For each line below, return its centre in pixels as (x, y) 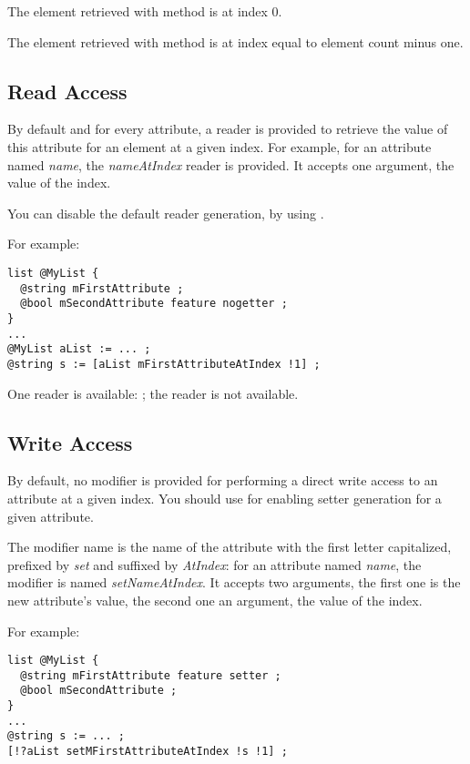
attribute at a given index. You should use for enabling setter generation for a (225, 498)
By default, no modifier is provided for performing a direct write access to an (223, 480)
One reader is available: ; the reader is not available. (153, 393)
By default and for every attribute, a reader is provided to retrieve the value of (228, 129)
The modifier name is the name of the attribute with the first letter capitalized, (230, 547)
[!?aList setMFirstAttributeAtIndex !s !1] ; (148, 752)
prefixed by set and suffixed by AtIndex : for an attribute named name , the (215, 564)
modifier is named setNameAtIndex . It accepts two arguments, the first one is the (234, 582)
